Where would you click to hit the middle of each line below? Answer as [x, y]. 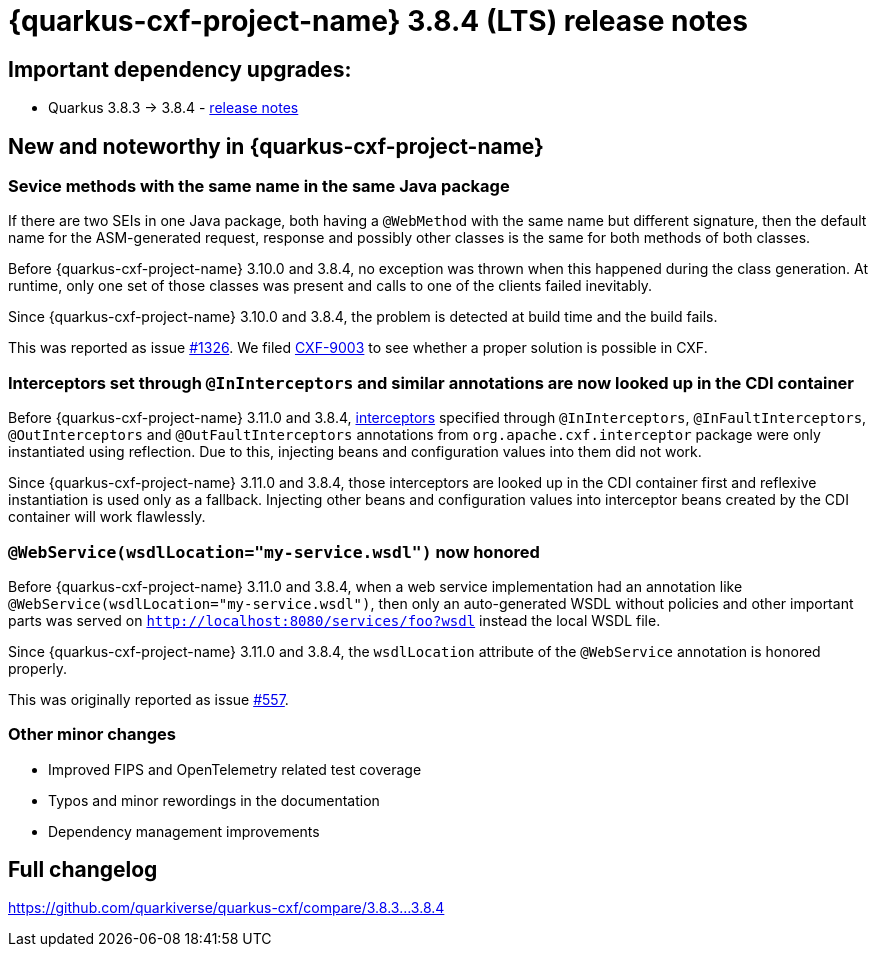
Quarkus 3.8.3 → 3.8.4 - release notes [173, 108]
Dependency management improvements [184, 831]
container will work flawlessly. [107, 517]
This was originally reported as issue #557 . [148, 699]
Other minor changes [92, 734]
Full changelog [83, 870]
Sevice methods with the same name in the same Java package [259, 186]
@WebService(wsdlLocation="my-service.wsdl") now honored [274, 551]
